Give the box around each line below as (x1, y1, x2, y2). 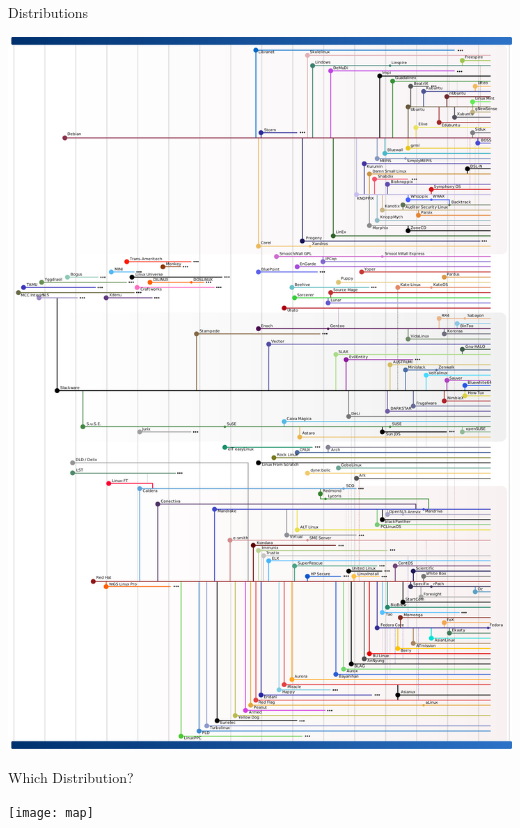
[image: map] (8, 805, 94, 820)
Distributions (8, 2, 89, 22)
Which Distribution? (8, 767, 134, 788)
